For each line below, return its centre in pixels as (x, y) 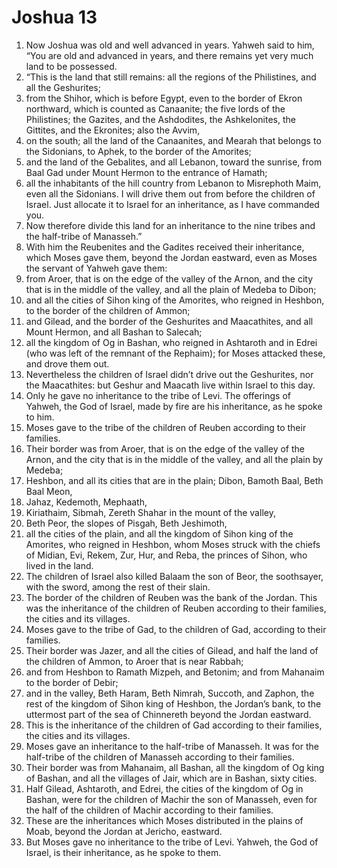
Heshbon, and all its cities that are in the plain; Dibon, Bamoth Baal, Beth (174, 480)
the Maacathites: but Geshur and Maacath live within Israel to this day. (170, 385)
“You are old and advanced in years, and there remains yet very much (169, 55)
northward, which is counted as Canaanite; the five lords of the (155, 108)
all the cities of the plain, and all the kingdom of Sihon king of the (159, 533)
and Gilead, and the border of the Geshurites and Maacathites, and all (169, 321)
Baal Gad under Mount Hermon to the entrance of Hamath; (146, 172)
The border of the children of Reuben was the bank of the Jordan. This (171, 597)
